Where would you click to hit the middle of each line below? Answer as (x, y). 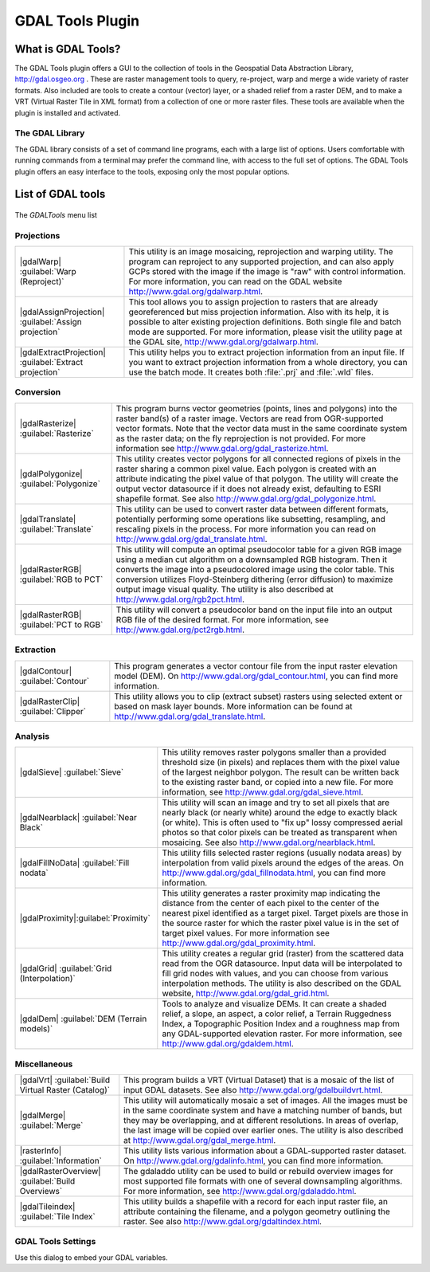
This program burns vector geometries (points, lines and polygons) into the (256, 408)
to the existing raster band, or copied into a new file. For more (278, 783)
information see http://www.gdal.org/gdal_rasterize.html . (222, 448)
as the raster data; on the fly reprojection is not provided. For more (241, 438)
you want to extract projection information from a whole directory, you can (268, 363)
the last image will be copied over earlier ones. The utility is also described (264, 1130)
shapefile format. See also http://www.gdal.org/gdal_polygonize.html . (246, 498)
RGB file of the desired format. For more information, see (223, 619)
